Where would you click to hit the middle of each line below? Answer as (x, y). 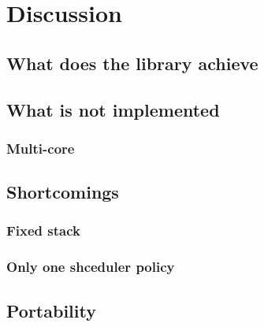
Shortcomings (63, 192)
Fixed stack (43, 230)
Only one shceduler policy (91, 267)
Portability (51, 310)
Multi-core (41, 148)
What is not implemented (113, 109)
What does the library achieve (132, 63)
